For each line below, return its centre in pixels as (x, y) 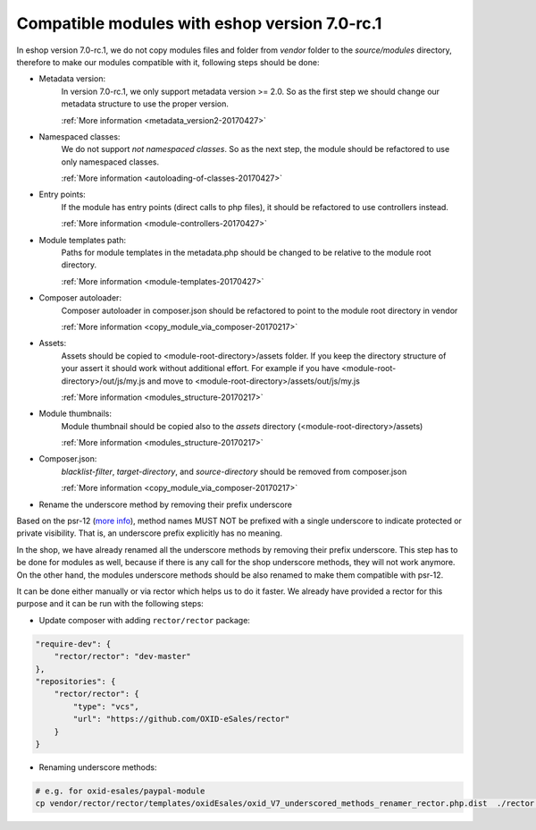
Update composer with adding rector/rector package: (144, 620)
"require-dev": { (73, 644)
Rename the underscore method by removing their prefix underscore (165, 504)
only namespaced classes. (110, 162)
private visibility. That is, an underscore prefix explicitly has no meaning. (150, 533)
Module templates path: (83, 240)
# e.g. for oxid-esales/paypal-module (120, 791)
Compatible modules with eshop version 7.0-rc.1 (199, 23)
